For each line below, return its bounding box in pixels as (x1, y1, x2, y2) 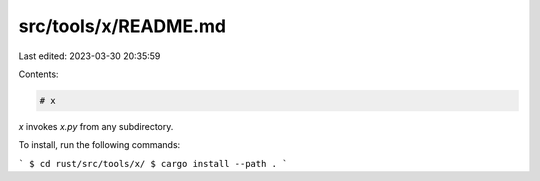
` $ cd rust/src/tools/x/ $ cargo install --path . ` (18, 158, 288, 169)
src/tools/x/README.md (18, 15, 227, 37)
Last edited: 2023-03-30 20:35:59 (18, 50, 161, 62)
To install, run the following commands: (18, 139, 181, 151)
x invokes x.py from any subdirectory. (18, 120, 174, 132)
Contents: (18, 68, 59, 80)
